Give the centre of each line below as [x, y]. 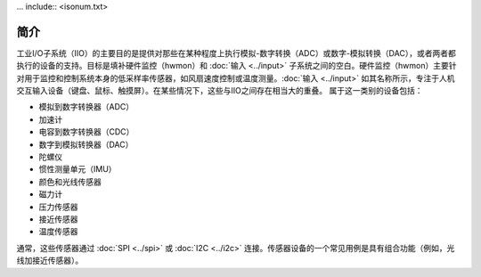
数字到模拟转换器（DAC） [86, 144]
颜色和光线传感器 [70, 182]
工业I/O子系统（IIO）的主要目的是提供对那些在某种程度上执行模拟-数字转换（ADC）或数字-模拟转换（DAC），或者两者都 [236, 53]
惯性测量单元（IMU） [77, 169]
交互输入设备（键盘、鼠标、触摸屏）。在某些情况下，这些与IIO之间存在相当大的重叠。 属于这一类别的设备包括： [220, 91]
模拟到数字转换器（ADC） [86, 107]
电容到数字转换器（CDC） [86, 132]
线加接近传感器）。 [50, 261]
